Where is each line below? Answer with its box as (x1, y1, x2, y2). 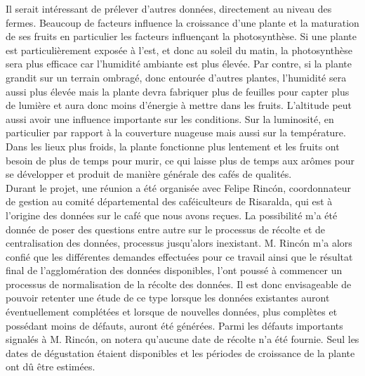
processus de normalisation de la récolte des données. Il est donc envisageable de (6, 276, 352, 291)
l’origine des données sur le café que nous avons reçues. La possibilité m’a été (6, 207, 338, 222)
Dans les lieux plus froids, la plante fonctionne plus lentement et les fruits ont (6, 138, 340, 153)
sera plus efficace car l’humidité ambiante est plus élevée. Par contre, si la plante (6, 56, 352, 71)
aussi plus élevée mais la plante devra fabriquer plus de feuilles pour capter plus (6, 84, 350, 98)
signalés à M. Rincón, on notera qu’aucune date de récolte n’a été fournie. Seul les (6, 332, 359, 346)
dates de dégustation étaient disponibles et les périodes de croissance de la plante (6, 345, 355, 360)
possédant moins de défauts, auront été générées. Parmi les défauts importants (6, 318, 343, 332)
